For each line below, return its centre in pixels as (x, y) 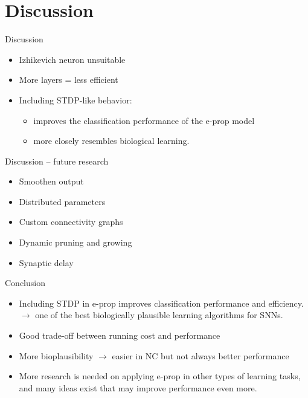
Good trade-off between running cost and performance (120, 335)
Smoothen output (51, 181)
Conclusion (25, 283)
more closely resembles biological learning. (111, 141)
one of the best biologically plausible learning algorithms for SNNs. (159, 315)
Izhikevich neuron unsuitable (72, 59)
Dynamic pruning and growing (75, 242)
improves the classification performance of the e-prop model (144, 120)
